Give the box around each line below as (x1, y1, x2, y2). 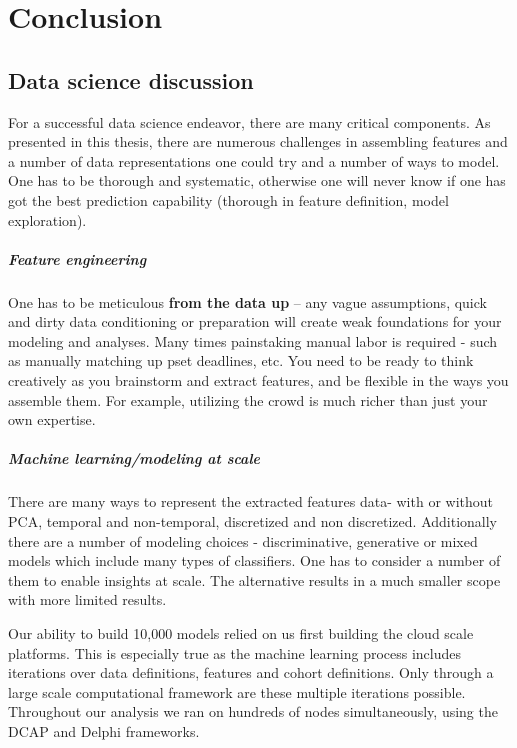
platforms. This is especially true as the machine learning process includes (8, 642, 462, 663)
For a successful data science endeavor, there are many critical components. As (8, 111, 491, 132)
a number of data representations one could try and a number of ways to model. (8, 150, 500, 171)
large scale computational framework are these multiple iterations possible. (8, 681, 466, 702)
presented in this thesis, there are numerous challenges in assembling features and (8, 131, 508, 152)
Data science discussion (8, 64, 254, 95)
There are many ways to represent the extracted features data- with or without (8, 491, 494, 512)
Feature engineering (8, 248, 147, 269)
